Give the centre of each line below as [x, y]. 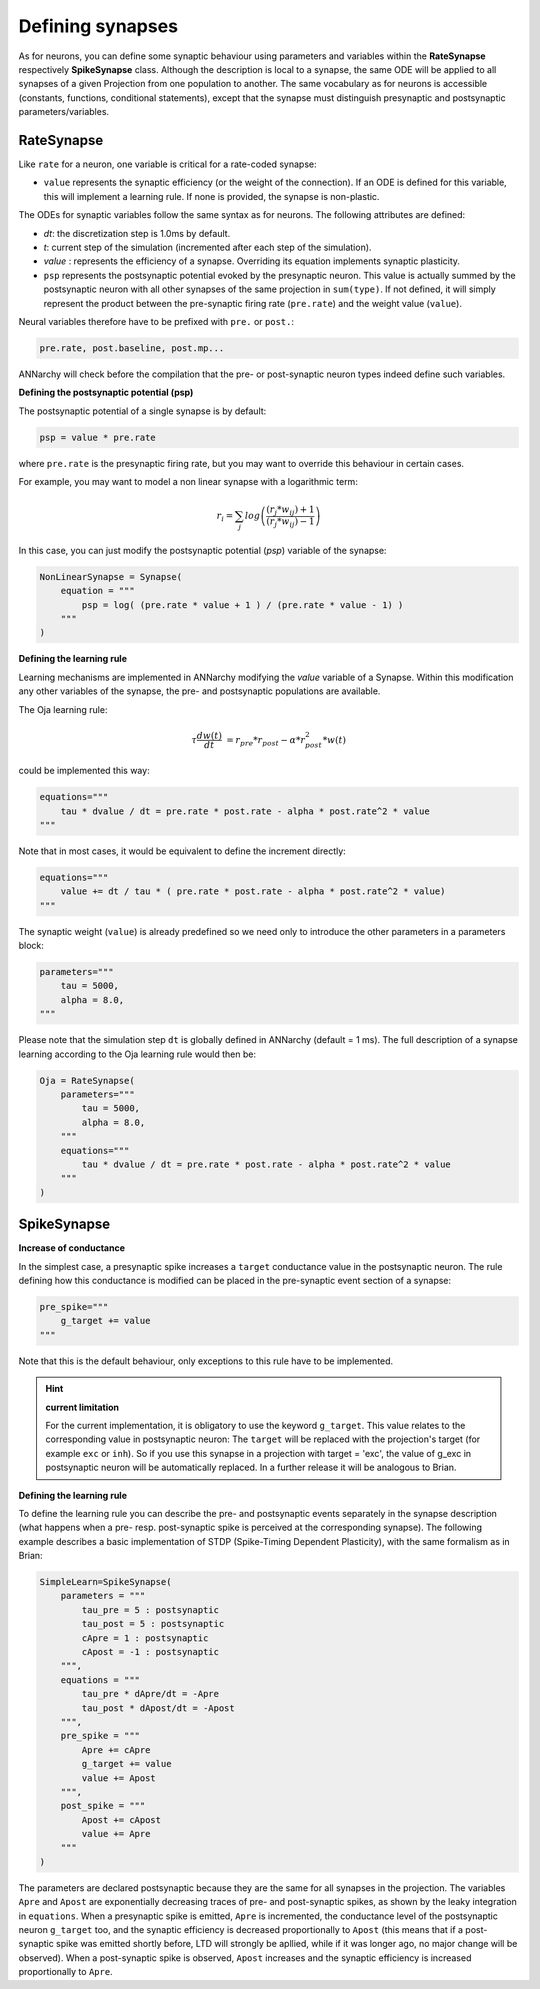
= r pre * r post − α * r [266, 741]
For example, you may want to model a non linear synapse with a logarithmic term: [188, 482]
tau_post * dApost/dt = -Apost [158, 1708]
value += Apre [116, 1834]
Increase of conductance [71, 1248]
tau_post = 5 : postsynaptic [153, 1624]
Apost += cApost [121, 1819]
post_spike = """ [103, 1806]
